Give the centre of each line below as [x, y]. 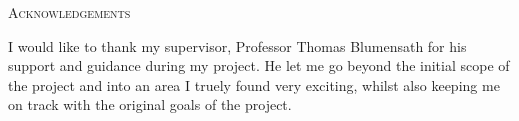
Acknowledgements [69, 12]
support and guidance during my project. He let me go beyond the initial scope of [259, 65]
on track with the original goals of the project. [150, 104]
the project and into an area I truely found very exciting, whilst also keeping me [254, 84]
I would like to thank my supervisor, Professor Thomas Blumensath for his [237, 45]
